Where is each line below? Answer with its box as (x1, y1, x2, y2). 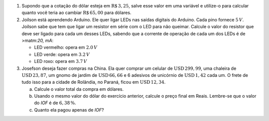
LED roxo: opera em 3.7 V (34, 59, 87, 64)
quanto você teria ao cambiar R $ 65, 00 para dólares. (21, 10, 132, 16)
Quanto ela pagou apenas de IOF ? (34, 107, 104, 113)
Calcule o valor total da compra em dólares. (34, 86, 124, 92)
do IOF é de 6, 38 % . (34, 100, 77, 106)
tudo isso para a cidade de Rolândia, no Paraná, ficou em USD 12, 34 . (21, 79, 166, 85)
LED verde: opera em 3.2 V (34, 51, 90, 57)
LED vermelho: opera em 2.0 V (34, 45, 98, 51)
